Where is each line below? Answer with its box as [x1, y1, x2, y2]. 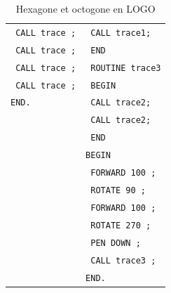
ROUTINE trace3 [90, 63, 161, 73]
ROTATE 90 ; [90, 185, 146, 195]
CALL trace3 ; [90, 255, 156, 266]
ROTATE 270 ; [90, 220, 151, 230]
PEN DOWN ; [90, 237, 141, 248]
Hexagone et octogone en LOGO [15, 1, 156, 15]
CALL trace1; [90, 27, 151, 38]
